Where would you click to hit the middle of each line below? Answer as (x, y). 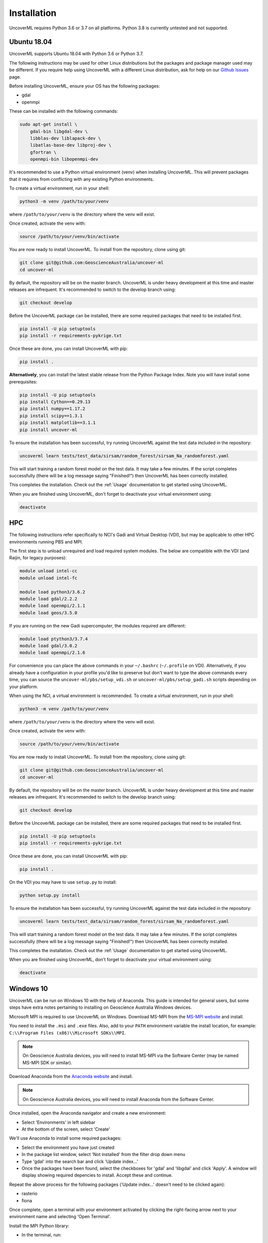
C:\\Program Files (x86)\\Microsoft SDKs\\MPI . (67, 1033)
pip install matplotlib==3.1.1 (58, 423)
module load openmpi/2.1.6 (52, 653)
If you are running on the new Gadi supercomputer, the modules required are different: (98, 625)
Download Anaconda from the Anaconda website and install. (71, 1076)
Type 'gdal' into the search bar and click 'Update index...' (80, 1161)
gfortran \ (43, 152)
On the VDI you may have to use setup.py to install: (63, 882)
